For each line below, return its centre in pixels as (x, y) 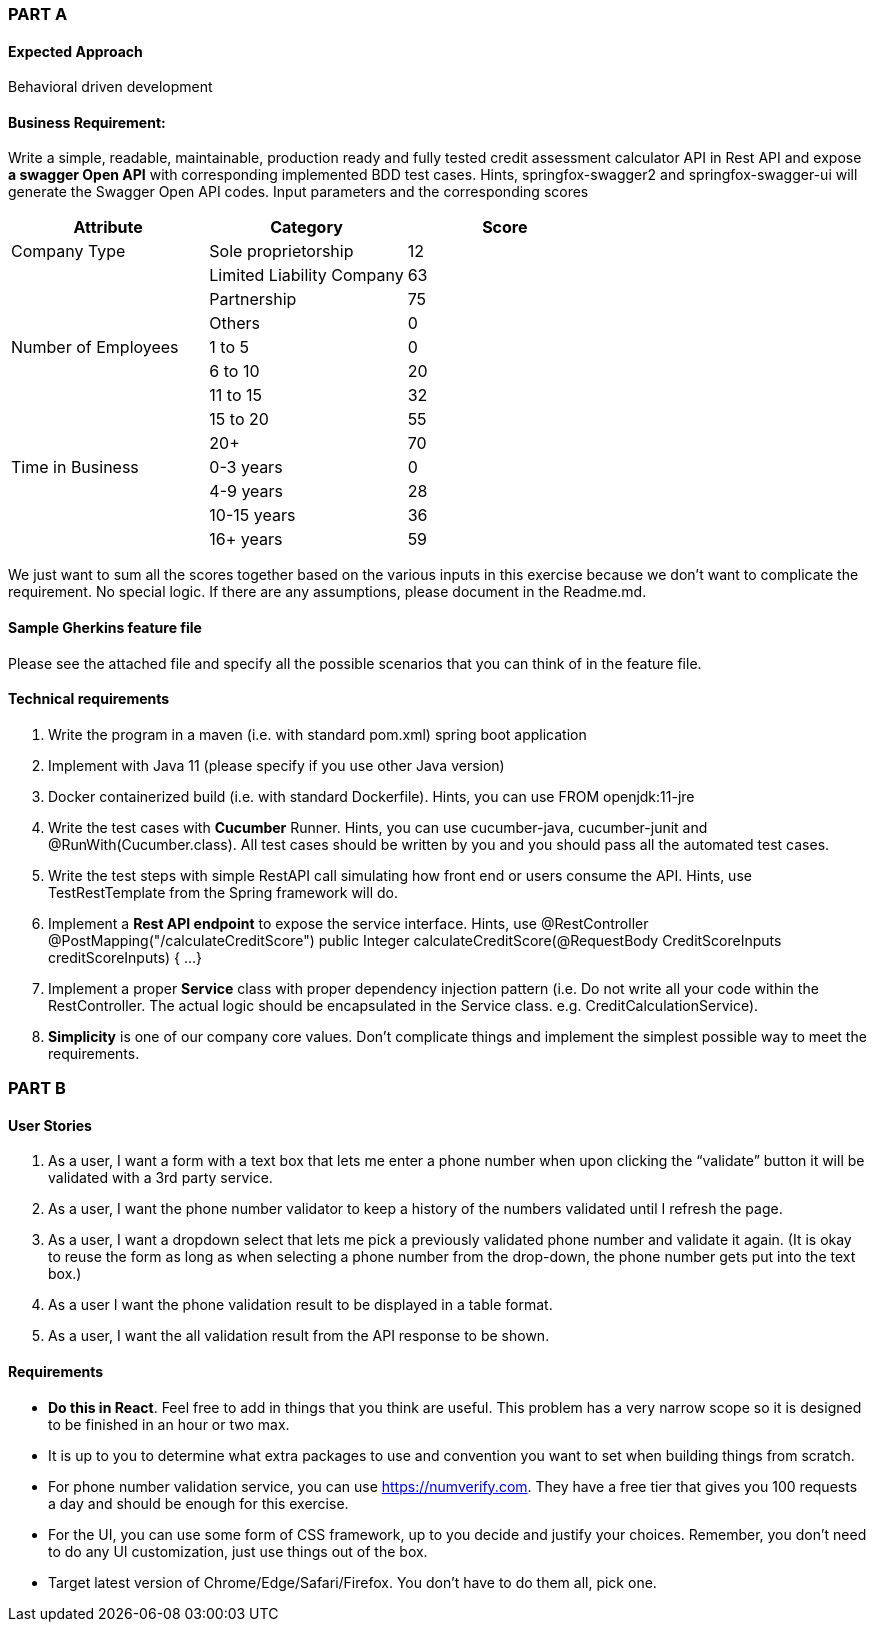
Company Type (68, 251)
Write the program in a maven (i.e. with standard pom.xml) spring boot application (317, 734)
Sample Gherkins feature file (105, 628)
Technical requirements (89, 699)
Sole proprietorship (281, 251)
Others (235, 323)
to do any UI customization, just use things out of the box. (238, 1551)
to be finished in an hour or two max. (169, 1424)
